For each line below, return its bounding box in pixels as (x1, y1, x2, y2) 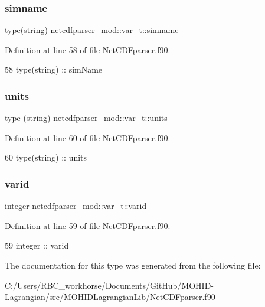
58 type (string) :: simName (5, 63, 103, 76)
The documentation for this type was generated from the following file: (5, 259, 261, 271)
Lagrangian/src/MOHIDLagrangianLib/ (5, 290, 151, 303)
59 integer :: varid (5, 239, 69, 252)
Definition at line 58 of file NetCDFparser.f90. (5, 43, 171, 55)
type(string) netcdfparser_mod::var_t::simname (5, 24, 179, 36)
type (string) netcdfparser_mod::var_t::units (5, 112, 168, 124)
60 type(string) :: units (5, 151, 87, 164)
